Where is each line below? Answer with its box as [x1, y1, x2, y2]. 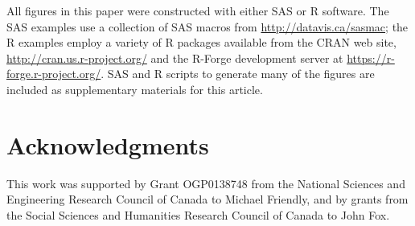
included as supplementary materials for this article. [6, 80, 263, 97]
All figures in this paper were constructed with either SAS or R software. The [6, 2, 389, 18]
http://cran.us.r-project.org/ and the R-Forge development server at [6, 49, 343, 66]
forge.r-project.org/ [6, 65, 101, 82]
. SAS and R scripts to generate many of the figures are [101, 65, 375, 82]
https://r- [347, 49, 395, 66]
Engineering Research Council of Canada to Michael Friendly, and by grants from [6, 191, 409, 208]
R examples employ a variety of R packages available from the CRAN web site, [6, 34, 397, 51]
